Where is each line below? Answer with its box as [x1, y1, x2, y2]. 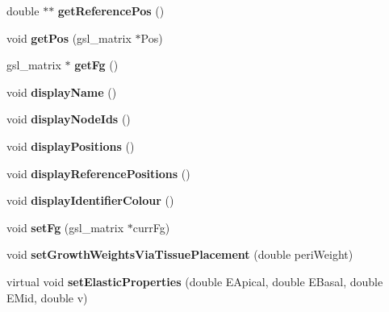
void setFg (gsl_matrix [6, 218, 124, 235]
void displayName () [6, 83, 117, 100]
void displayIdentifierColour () [6, 192, 174, 209]
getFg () [74, 56, 119, 73]
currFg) [132, 218, 170, 235]
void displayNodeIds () [6, 110, 131, 127]
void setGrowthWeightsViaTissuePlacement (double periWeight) [6, 246, 353, 263]
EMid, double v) [6, 289, 88, 306]
